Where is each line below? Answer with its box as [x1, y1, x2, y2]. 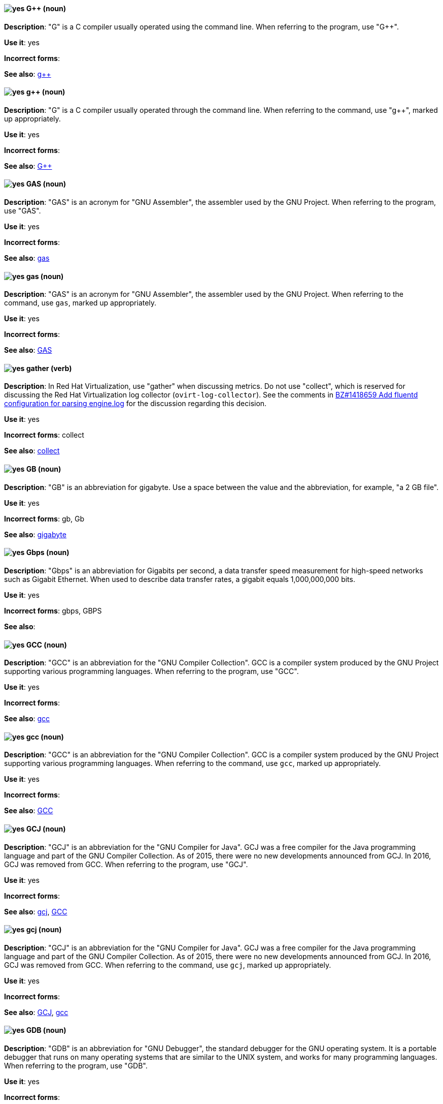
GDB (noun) [26, 1026, 66, 1035]
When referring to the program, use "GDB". [4, 1061, 148, 1070]
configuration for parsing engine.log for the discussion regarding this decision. [4, 399, 267, 408]
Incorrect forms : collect [4, 431, 84, 440]
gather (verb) [26, 363, 72, 373]
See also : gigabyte [4, 530, 66, 539]
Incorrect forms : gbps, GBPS [4, 606, 102, 615]
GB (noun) [26, 465, 61, 474]
